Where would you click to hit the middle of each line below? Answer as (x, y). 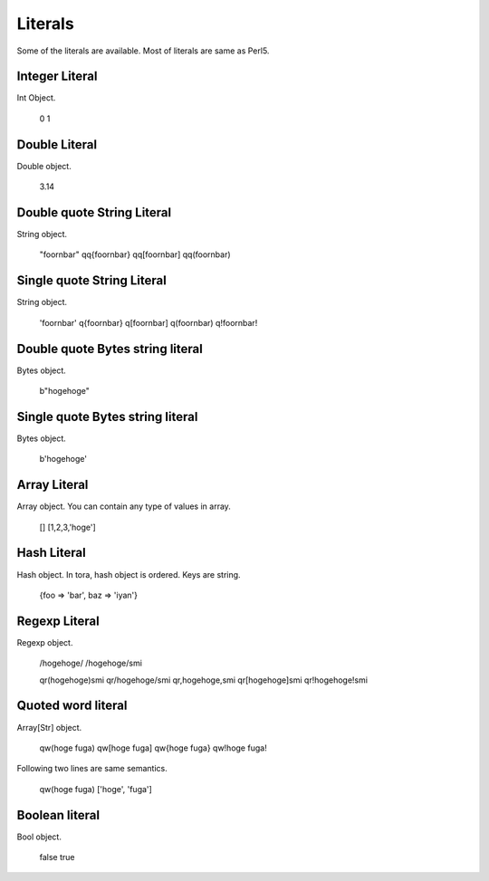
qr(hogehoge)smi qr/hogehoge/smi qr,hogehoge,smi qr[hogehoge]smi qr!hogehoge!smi (204, 680)
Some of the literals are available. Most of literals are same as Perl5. (143, 51)
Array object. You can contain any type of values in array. (124, 506)
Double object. (44, 166)
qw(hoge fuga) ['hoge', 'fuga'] (96, 789)
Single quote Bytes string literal (107, 417)
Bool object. (39, 837)
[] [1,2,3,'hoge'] (68, 527)
